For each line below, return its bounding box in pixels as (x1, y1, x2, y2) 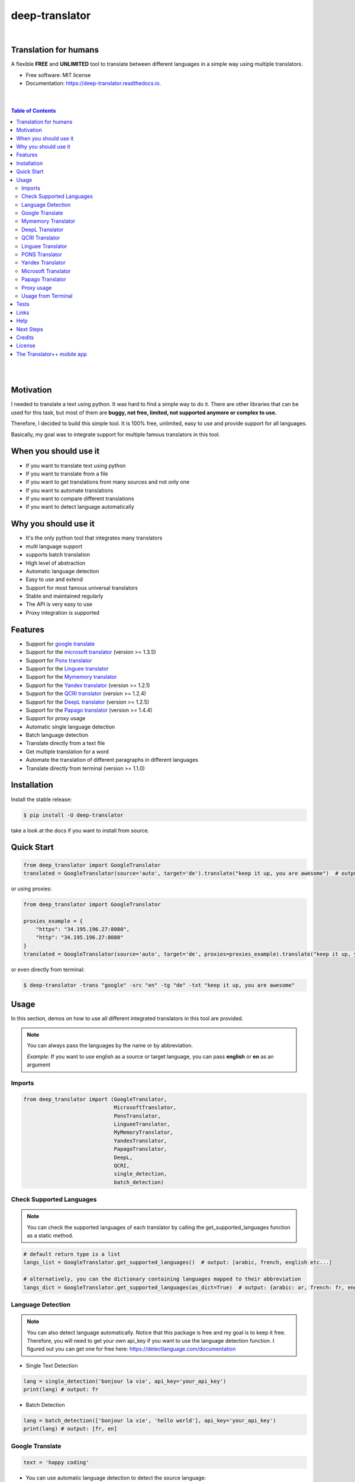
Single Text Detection (25, 1362, 78, 1369)
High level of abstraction (25, 559, 86, 566)
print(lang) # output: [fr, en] (23, 1426, 118, 1432)
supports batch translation (25, 551, 90, 558)
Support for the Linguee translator (25, 665, 109, 672)
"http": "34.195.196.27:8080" (35, 934, 124, 941)
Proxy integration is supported (25, 609, 100, 616)
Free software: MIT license (25, 71, 91, 78)
